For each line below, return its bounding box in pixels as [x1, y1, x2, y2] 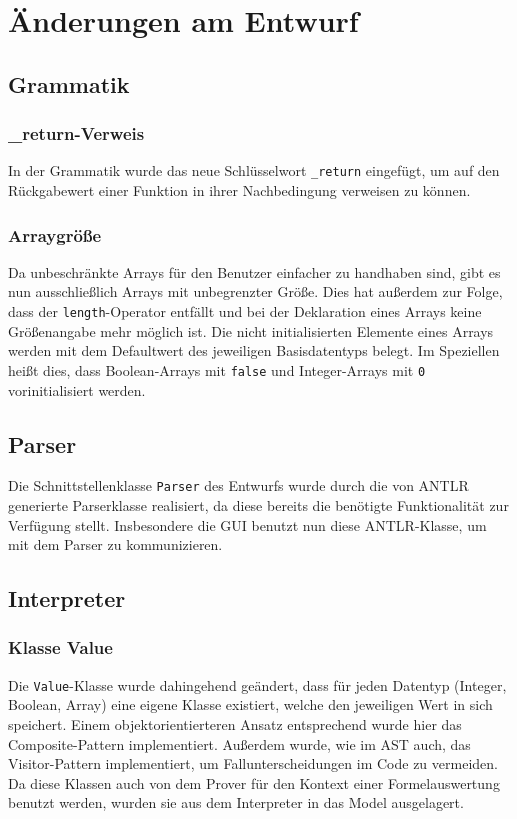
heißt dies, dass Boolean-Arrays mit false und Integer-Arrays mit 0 [8, 359, 426, 380]
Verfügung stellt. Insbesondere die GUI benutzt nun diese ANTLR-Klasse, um [8, 514, 487, 535]
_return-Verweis [8, 121, 145, 146]
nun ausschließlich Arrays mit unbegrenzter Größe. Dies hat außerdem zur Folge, [8, 281, 503, 302]
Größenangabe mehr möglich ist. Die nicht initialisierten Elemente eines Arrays [8, 320, 494, 341]
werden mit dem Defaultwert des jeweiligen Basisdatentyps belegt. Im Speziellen [8, 340, 500, 361]
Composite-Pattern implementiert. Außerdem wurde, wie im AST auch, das [8, 733, 471, 754]
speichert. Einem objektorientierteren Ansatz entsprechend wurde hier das [8, 714, 462, 735]
